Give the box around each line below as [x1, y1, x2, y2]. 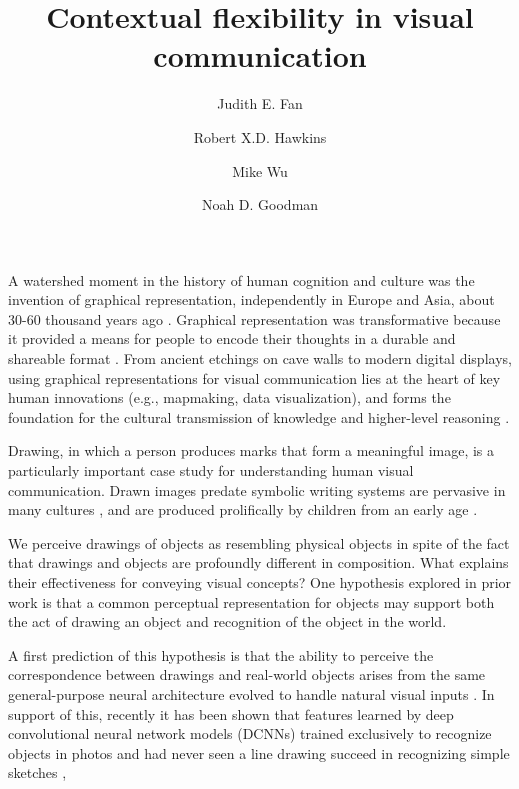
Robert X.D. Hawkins [193, 126, 327, 147]
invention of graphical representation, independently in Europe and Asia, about [8, 289, 495, 310]
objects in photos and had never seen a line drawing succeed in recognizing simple [8, 742, 510, 763]
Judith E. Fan [217, 93, 303, 114]
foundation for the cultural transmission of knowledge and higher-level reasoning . [8, 406, 510, 427]
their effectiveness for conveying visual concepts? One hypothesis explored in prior [8, 572, 512, 592]
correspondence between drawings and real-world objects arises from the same [8, 664, 486, 685]
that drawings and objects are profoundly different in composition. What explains [8, 552, 509, 573]
